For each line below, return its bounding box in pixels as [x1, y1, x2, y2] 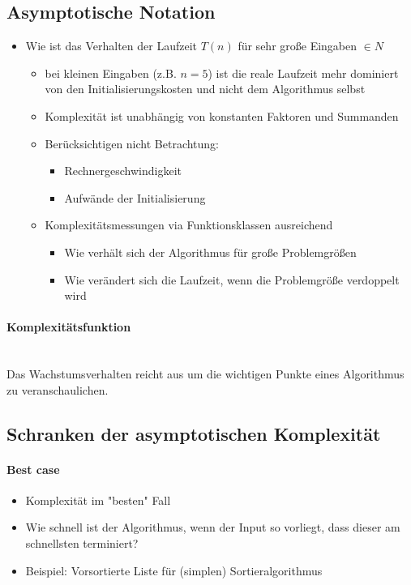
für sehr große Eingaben [238, 37, 357, 54]
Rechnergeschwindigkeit [64, 162, 182, 179]
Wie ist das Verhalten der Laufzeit [25, 37, 198, 54]
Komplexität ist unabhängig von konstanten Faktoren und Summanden [45, 107, 399, 124]
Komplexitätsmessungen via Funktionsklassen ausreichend [45, 216, 333, 233]
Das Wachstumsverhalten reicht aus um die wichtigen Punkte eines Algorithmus [6, 365, 405, 382]
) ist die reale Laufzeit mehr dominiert [208, 64, 399, 81]
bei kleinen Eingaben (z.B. [45, 64, 177, 81]
